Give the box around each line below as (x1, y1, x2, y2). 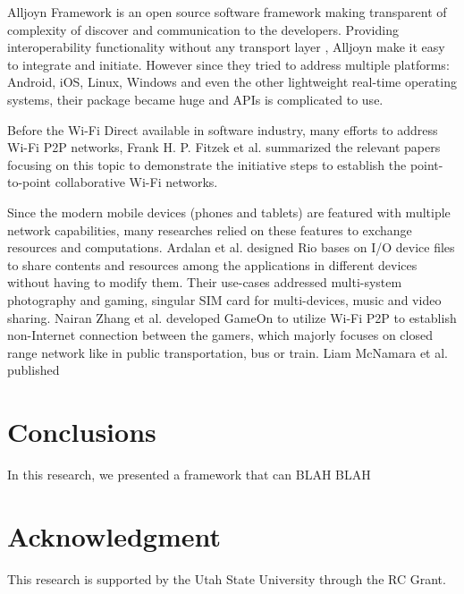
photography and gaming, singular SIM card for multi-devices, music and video (7, 290, 442, 309)
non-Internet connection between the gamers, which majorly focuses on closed (7, 326, 433, 344)
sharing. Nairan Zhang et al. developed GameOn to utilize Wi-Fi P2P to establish (7, 308, 457, 327)
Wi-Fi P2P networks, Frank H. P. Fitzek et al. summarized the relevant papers (7, 138, 441, 157)
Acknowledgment (7, 517, 221, 554)
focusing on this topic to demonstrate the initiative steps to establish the (7, 155, 407, 174)
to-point (7, 173, 52, 191)
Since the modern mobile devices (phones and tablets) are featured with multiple (7, 202, 451, 221)
